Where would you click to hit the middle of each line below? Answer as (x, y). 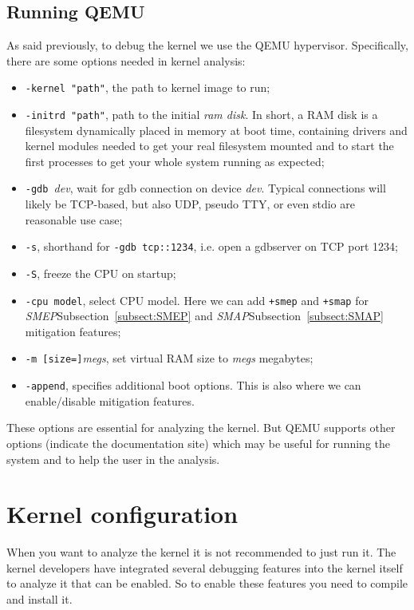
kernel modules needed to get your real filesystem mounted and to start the (209, 146)
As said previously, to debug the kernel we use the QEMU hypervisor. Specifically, (207, 45)
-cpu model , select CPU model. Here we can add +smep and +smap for (197, 300)
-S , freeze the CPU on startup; (101, 273)
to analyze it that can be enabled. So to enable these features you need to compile (207, 583)
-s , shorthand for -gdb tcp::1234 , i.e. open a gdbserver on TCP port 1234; (211, 246)
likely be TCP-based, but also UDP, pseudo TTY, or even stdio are (190, 204)
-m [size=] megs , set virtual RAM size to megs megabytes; (169, 358)
